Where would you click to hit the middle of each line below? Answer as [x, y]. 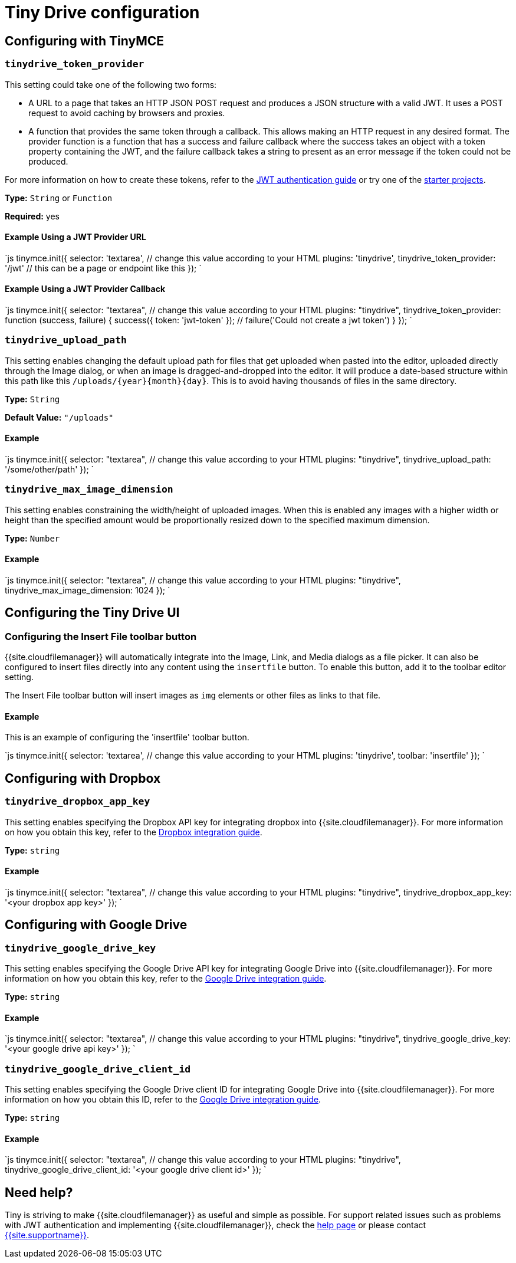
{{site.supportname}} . [47, 1235]
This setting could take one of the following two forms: [111, 84]
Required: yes [32, 216]
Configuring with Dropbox [83, 778]
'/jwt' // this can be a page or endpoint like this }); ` [103, 268]
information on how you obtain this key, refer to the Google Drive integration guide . [166, 979]
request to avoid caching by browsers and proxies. [127, 113]
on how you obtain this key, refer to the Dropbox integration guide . [134, 832]
